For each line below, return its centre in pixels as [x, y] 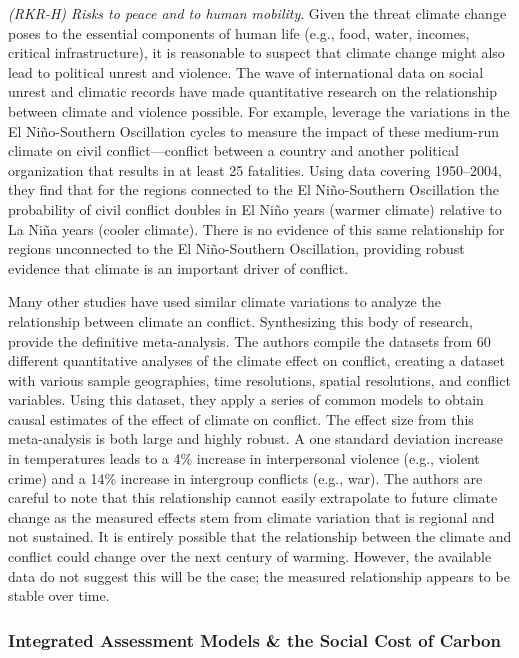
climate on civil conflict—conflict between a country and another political [233, 150]
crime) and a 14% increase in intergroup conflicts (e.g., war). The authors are [245, 477]
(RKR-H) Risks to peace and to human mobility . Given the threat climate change [257, 13]
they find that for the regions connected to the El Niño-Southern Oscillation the [253, 189]
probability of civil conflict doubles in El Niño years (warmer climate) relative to [255, 208]
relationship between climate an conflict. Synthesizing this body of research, [240, 320]
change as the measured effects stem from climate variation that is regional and [251, 516]
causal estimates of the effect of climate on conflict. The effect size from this [241, 418]
